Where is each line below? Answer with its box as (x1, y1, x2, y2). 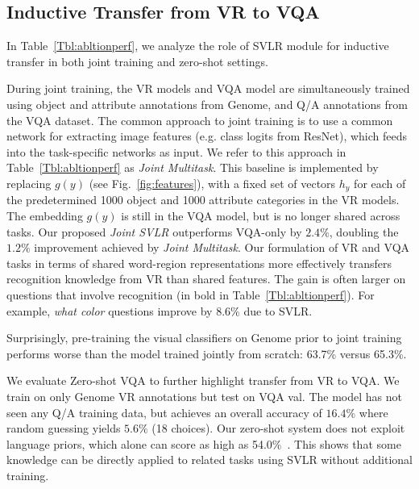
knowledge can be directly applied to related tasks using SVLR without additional (6, 451, 413, 468)
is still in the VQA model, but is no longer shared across (121, 207, 400, 224)
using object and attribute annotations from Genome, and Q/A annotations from (6, 95, 408, 112)
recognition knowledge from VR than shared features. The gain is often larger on (6, 270, 406, 287)
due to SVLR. (243, 302, 313, 319)
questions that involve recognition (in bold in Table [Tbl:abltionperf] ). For (6, 286, 375, 303)
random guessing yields (6, 420, 121, 437)
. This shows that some (287, 435, 401, 452)
